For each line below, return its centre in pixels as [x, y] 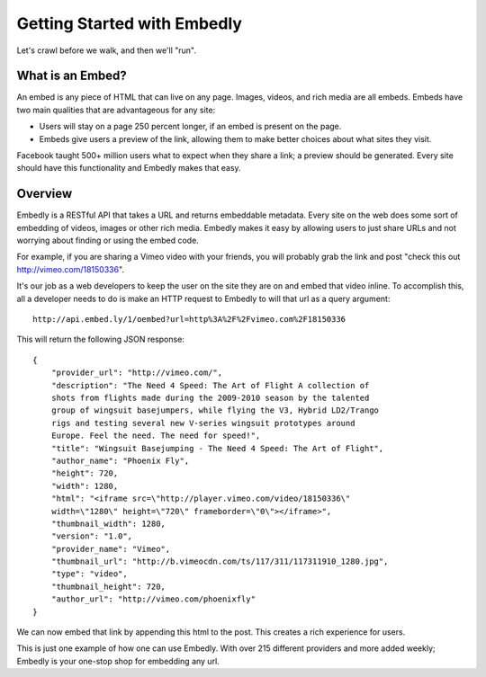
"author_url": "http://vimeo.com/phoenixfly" [153, 599]
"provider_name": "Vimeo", [111, 549]
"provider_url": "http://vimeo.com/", [137, 373]
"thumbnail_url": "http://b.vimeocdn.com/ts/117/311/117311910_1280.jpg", [220, 561]
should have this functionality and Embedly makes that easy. [129, 168]
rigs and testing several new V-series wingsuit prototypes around [203, 423]
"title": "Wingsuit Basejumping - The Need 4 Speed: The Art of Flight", [217, 448]
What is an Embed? [72, 76]
